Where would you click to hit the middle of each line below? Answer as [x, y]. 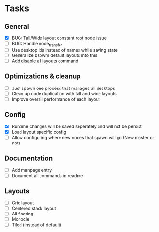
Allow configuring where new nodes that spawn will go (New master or [83, 137]
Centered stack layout [34, 208]
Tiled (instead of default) [37, 225]
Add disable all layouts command [45, 61]
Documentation [29, 158]
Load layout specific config [39, 132]
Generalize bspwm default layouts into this [54, 55]
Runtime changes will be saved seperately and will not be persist [77, 126]
